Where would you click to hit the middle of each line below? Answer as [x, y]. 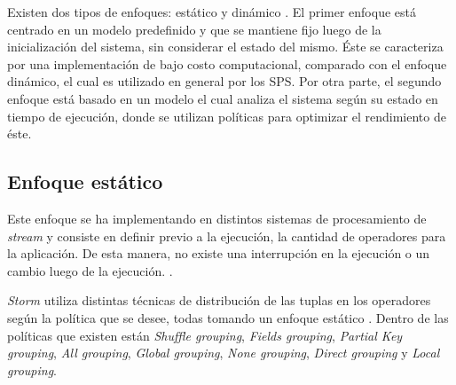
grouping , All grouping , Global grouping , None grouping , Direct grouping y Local [224, 353]
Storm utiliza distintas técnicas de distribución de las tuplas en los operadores [219, 300]
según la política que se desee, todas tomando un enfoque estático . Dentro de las [228, 317]
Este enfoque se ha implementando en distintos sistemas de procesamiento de [217, 218]
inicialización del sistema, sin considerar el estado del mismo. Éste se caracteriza [225, 47]
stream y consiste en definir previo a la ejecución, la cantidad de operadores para [227, 236]
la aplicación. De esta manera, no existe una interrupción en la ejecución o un [219, 253]
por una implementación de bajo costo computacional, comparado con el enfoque [227, 63]
